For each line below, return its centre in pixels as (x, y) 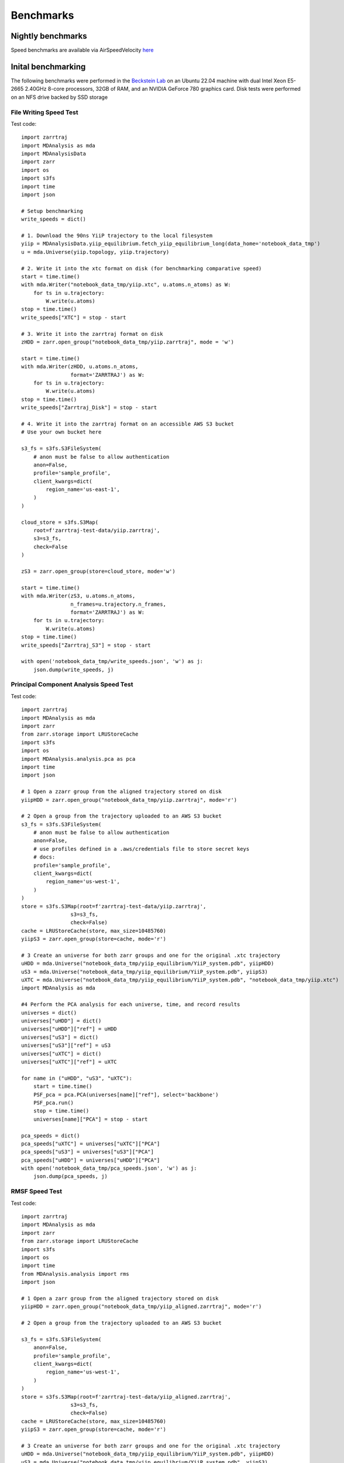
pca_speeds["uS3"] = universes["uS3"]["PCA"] (88, 1152)
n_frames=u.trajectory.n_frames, (118, 604)
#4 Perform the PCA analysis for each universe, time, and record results (131, 1004)
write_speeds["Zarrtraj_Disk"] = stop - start (89, 408)
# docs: (44, 857)
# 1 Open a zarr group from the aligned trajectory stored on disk (120, 1298)
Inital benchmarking (48, 66)
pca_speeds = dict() (51, 1136)
